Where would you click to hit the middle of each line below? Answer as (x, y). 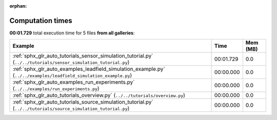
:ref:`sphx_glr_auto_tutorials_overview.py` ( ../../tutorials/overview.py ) (99, 95)
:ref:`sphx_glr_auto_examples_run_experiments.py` (74, 82)
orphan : (18, 6)
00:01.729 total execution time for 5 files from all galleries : (72, 33)
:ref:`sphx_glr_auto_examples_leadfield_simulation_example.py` (89, 69)
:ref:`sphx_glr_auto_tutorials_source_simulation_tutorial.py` (83, 102)
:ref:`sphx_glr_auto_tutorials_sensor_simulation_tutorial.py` (83, 56)
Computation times (41, 21)
